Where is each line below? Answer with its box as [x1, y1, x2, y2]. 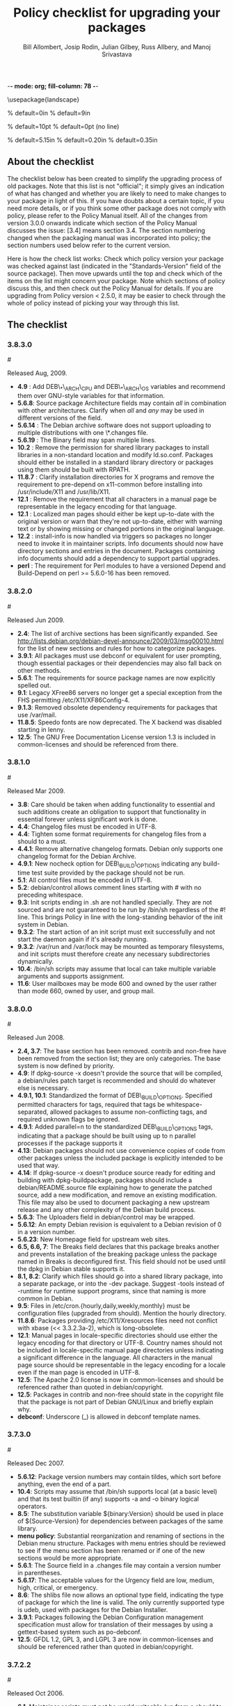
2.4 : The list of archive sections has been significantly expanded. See [17, 629, 218, 637]
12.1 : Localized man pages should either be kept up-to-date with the [17, 510, 214, 518]
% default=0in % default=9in [7, 109, 90, 117]
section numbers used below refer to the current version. [7, 241, 171, 249]
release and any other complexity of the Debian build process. [17, 1205, 196, 1213]
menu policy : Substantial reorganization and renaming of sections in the [17, 1531, 225, 1540]
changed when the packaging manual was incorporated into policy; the [7, 233, 211, 241]
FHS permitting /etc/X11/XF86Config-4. [17, 696, 130, 704]
